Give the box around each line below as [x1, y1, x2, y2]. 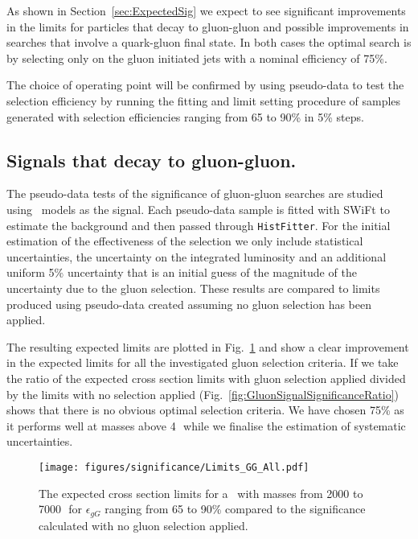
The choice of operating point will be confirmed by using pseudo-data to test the [6, 76, 404, 93]
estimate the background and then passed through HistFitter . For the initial [6, 216, 391, 233]
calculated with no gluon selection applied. [39, 516, 248, 533]
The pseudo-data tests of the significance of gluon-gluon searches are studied [6, 185, 383, 202]
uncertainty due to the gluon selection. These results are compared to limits [6, 279, 380, 296]
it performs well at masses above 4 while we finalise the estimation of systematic [6, 417, 406, 434]
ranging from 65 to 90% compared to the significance [104, 500, 366, 517]
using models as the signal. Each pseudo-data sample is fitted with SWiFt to [6, 200, 390, 217]
